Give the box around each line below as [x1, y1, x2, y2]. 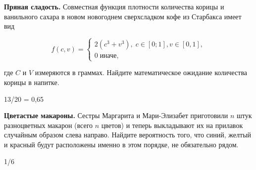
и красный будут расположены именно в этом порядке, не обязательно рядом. [4, 139, 239, 149]
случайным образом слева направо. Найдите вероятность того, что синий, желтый [4, 129, 252, 140]
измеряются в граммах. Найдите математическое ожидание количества [35, 67, 248, 78]
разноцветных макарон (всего [4, 120, 93, 130]
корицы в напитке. [4, 77, 59, 87]
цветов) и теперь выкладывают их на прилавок [101, 120, 243, 130]
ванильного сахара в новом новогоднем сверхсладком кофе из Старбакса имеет [4, 11, 242, 21]
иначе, [100, 52, 119, 60]
